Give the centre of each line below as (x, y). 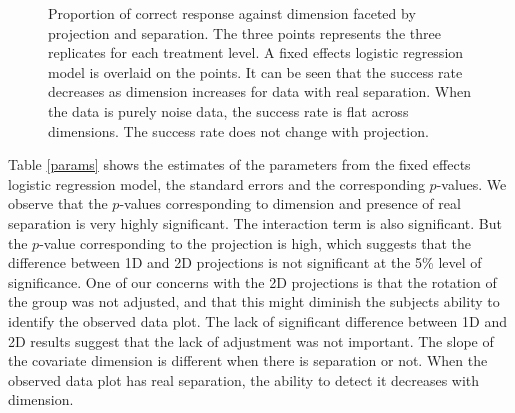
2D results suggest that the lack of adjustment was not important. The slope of (251, 340)
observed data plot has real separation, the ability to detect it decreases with (244, 379)
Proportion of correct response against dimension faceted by (232, 13)
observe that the (58, 203)
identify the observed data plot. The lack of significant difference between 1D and (257, 320)
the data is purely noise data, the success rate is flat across (228, 110)
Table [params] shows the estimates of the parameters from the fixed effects (239, 164)
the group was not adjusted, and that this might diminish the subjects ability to (254, 301)
